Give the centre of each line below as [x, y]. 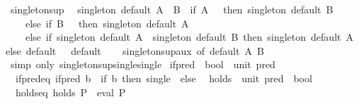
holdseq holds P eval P [70, 92]
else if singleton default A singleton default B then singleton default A [189, 37]
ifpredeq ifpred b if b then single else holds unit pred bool [164, 78]
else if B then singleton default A [107, 23]
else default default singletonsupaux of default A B [135, 50]
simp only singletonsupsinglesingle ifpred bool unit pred [143, 64]
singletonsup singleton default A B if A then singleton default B [172, 9]
